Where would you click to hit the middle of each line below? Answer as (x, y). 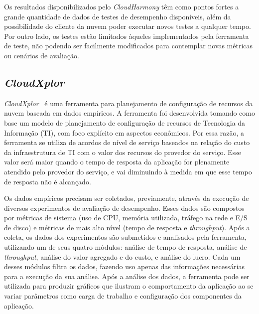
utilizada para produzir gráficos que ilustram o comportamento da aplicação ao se (129, 286)
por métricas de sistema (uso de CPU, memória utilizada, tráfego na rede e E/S (126, 218)
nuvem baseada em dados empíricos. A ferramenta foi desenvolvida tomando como (129, 113)
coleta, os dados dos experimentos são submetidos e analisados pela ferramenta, (125, 237)
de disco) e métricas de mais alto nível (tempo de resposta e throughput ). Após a (127, 227)
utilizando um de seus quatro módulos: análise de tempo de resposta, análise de (126, 247)
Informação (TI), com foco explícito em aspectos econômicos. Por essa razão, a (124, 132)
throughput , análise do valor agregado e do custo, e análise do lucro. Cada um (122, 256)
